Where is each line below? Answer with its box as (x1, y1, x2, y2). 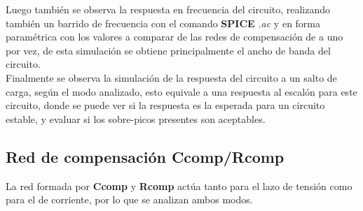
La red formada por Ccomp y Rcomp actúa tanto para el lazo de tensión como (6, 178, 352, 193)
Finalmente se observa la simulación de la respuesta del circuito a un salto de (6, 70, 337, 85)
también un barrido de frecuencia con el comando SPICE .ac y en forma (6, 15, 321, 30)
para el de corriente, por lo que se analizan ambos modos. (6, 192, 253, 207)
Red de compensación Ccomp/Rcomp (6, 145, 285, 167)
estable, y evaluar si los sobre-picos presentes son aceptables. (6, 111, 266, 126)
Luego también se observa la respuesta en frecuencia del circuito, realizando (6, 2, 331, 16)
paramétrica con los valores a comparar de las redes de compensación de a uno (6, 29, 343, 44)
